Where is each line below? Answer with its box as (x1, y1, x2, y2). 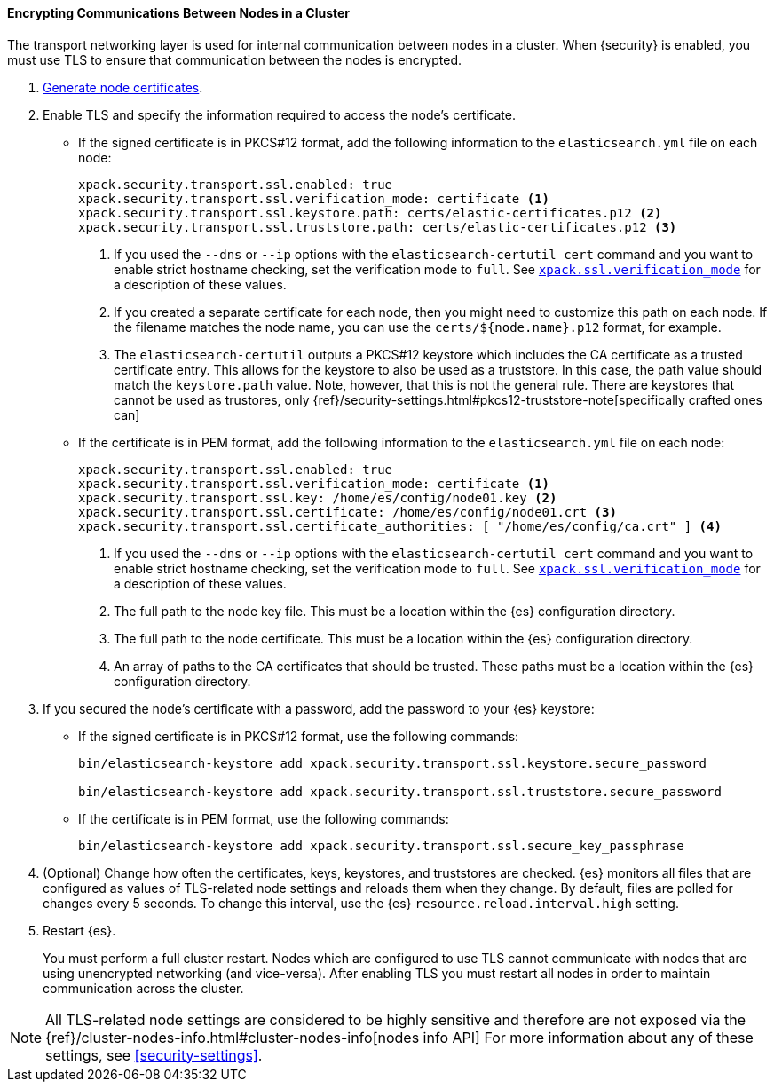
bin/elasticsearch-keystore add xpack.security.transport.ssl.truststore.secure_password (78, 784, 722, 799)
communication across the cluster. (43, 980, 244, 996)
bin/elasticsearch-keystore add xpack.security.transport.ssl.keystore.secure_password (78, 755, 707, 770)
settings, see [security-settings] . (45, 1046, 263, 1064)
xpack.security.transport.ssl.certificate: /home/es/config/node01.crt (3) (78, 504, 617, 519)
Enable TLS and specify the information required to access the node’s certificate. (43, 107, 517, 122)
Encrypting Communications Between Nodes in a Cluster (7, 5, 351, 20)
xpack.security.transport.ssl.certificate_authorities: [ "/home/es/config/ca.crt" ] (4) (78, 518, 722, 533)
